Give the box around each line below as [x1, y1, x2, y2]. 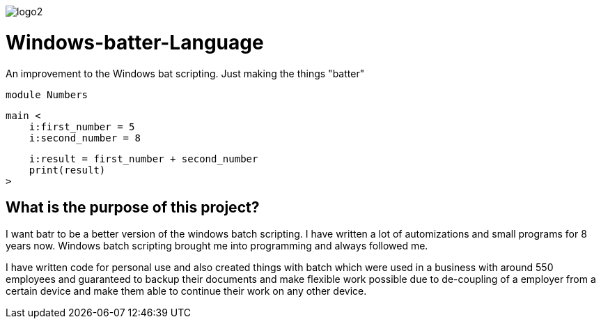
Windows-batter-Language [6, 30, 264, 54]
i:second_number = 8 [29, 132, 141, 144]
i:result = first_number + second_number [29, 153, 258, 164]
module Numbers [6, 88, 88, 100]
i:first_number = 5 [29, 121, 135, 132]
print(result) [29, 164, 106, 176]
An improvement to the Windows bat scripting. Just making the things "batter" [6, 67, 365, 79]
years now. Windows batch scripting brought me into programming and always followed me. [6, 240, 428, 252]
